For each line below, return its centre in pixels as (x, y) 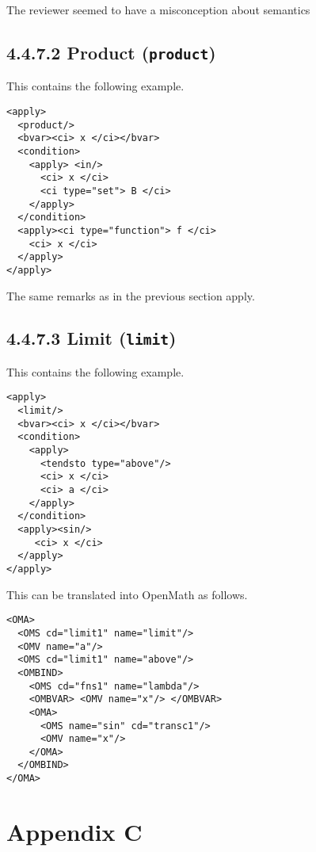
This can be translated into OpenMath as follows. (127, 594)
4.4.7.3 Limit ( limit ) (91, 338)
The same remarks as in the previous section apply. (131, 295)
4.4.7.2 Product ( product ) (111, 52)
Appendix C (74, 831)
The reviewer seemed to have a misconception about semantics (158, 10)
